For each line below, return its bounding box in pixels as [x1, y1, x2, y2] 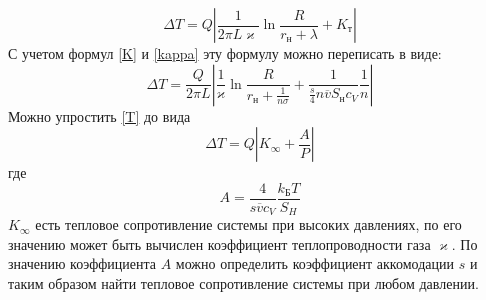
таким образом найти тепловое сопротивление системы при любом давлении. [8, 273, 479, 294]
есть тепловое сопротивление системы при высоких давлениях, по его [35, 214, 462, 235]
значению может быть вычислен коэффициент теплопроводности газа [8, 233, 431, 254]
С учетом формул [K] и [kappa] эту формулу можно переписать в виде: [8, 43, 442, 63]
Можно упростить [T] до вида [8, 105, 191, 126]
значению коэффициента [8, 253, 156, 274]
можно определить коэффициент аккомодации [175, 253, 454, 274]
